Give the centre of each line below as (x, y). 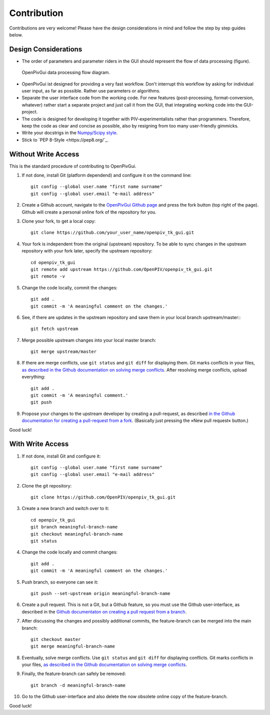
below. (16, 34)
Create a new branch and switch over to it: (65, 508)
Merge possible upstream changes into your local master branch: (89, 340)
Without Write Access (44, 154)
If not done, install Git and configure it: (61, 456)
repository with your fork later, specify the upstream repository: (87, 251)
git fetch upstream (54, 329)
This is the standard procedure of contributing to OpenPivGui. (73, 166)
